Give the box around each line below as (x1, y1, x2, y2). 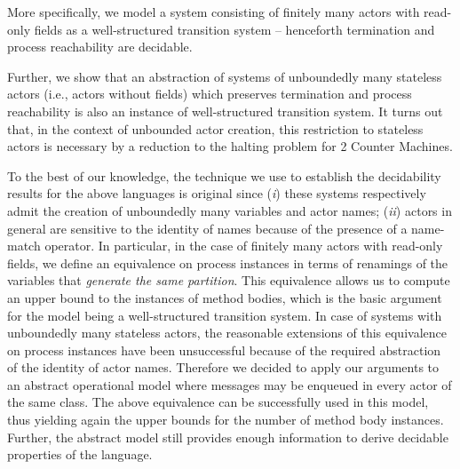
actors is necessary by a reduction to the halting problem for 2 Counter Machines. (7, 137, 453, 155)
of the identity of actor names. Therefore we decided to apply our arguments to (7, 358, 440, 377)
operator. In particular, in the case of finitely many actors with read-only (44, 236, 443, 255)
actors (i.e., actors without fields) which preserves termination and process (7, 84, 412, 103)
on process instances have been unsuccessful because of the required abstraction (7, 340, 441, 359)
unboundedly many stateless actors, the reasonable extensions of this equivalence (7, 323, 447, 342)
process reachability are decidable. (7, 37, 193, 56)
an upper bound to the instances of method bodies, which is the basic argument (7, 288, 442, 306)
